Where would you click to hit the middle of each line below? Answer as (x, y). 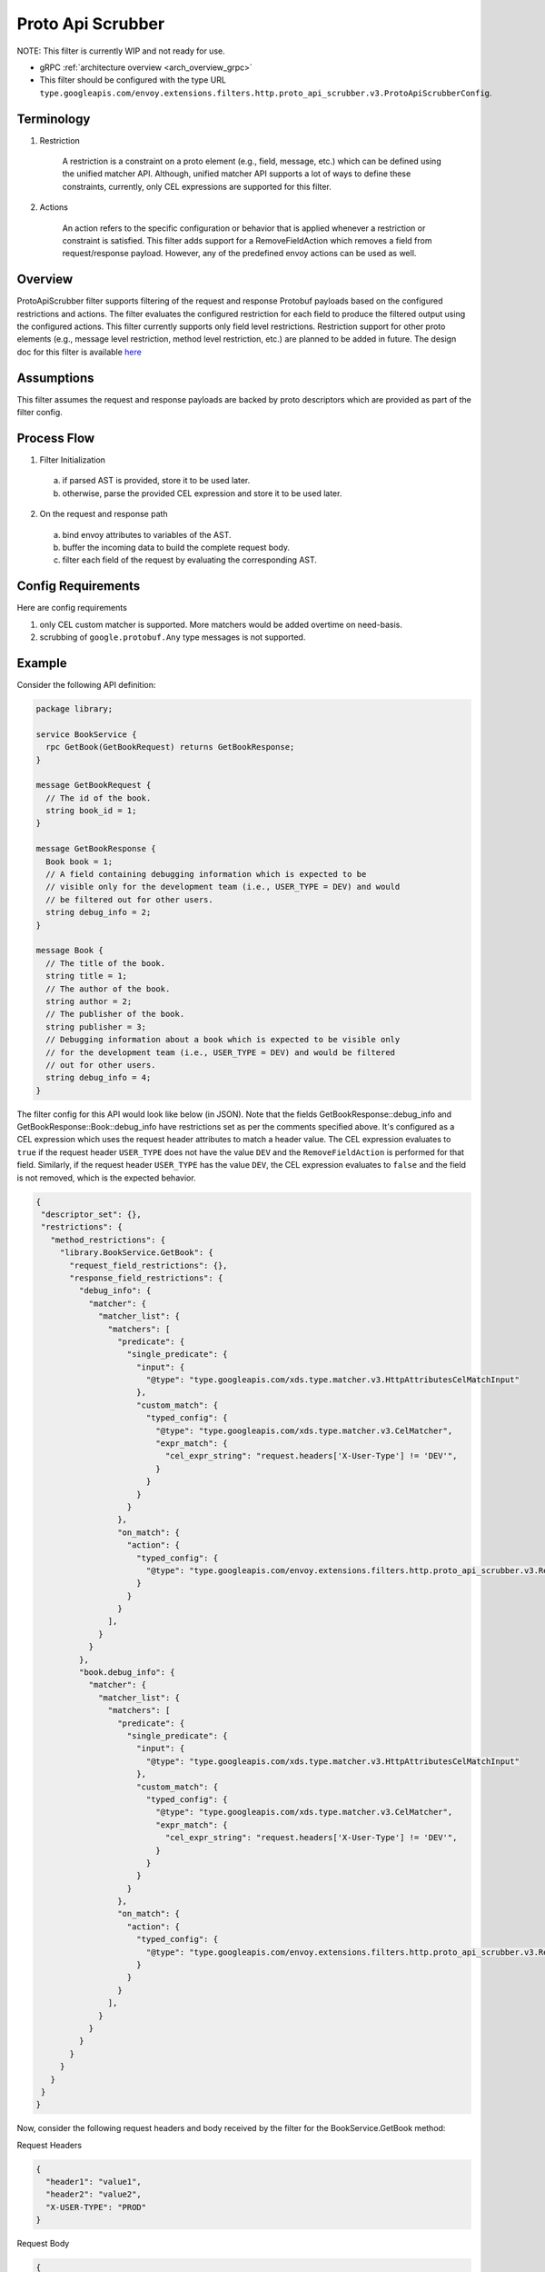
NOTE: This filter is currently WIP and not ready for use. (121, 51)
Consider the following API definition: (86, 684)
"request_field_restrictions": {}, (149, 1265)
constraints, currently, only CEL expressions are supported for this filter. (197, 186)
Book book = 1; (79, 862)
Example (42, 663)
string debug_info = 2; (99, 912)
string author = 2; (89, 1001)
